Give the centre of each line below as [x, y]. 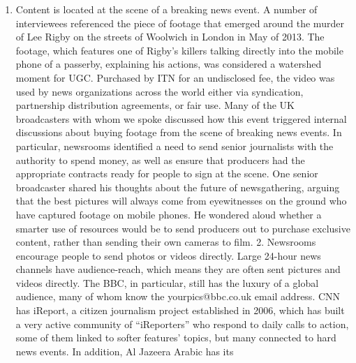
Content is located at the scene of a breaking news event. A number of [166, 9]
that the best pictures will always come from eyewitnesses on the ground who [181, 201]
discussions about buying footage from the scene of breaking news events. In [179, 132]
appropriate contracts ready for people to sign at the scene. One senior [167, 173]
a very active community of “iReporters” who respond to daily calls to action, [182, 324]
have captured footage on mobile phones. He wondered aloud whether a [169, 214]
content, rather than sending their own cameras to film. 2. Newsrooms [166, 242]
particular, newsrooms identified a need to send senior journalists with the [175, 146]
